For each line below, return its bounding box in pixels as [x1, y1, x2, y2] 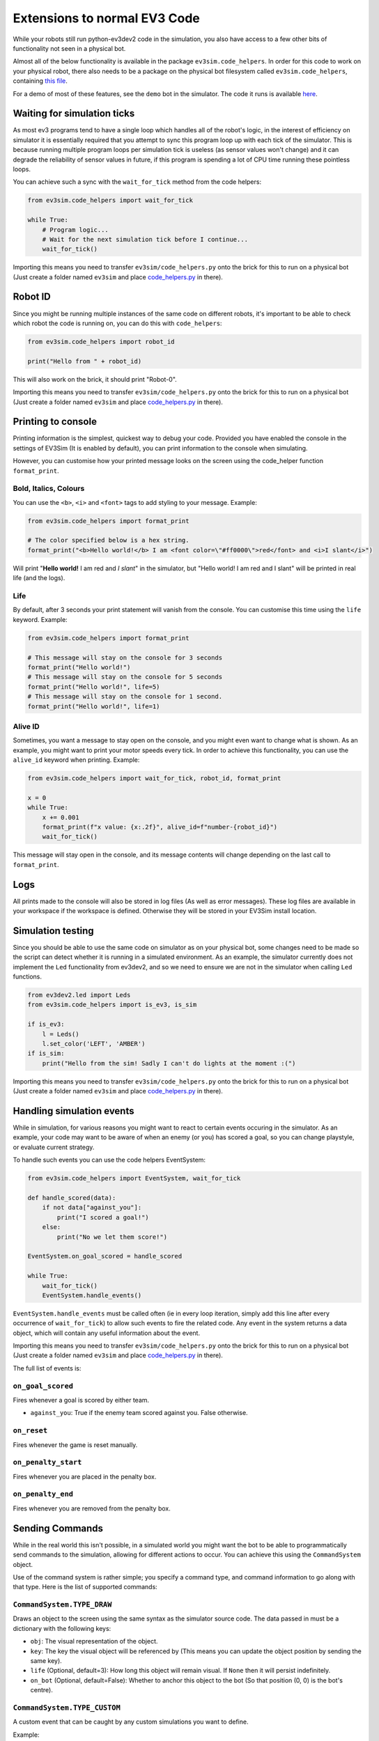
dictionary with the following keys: [13, 1624, 111, 1632]
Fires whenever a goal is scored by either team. [13, 1396, 150, 1405]
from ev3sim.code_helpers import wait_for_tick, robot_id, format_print [27, 774, 281, 782]
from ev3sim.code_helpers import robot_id [27, 338, 175, 345]
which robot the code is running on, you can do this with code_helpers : [13, 319, 222, 327]
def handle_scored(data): [27, 1194, 116, 1202]
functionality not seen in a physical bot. [13, 44, 126, 52]
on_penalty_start [13, 1458, 82, 1467]
